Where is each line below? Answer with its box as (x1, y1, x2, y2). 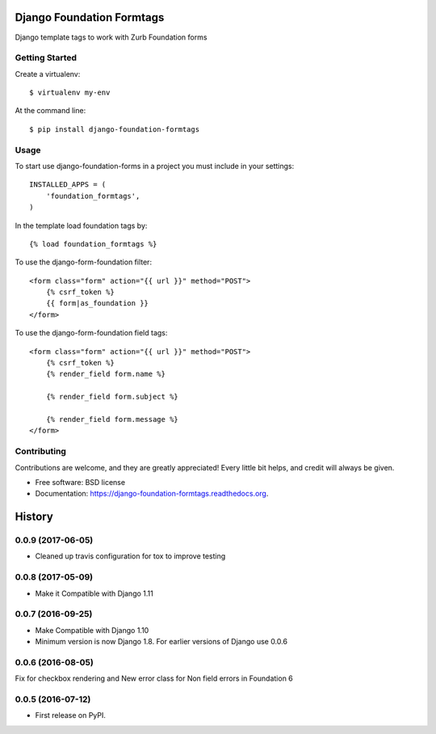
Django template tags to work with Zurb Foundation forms (15, 32, 208, 42)
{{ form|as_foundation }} (45, 299, 149, 308)
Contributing (15, 445, 66, 457)
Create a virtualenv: (15, 69, 81, 78)
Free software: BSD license (35, 477, 125, 487)
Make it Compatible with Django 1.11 (35, 588, 153, 598)
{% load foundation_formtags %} (29, 239, 157, 248)
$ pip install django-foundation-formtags (29, 124, 200, 133)
